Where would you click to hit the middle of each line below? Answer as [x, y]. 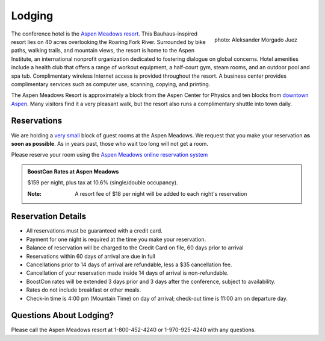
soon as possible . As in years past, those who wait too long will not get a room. [110, 143]
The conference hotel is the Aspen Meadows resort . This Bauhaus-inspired [104, 34]
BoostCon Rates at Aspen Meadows [73, 171]
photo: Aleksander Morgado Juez [256, 40]
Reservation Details [49, 217]
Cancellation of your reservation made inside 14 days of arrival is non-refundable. [127, 273]
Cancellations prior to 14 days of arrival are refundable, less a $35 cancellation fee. [129, 264]
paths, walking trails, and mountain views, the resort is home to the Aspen [103, 51]
